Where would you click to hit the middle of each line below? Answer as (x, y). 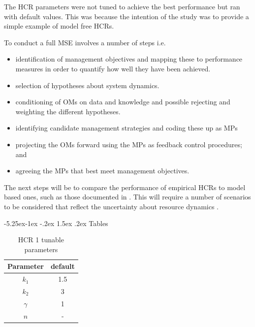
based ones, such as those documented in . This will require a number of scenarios (127, 197)
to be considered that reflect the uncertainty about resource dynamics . (111, 206)
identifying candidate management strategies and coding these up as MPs (127, 128)
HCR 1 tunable (41, 240)
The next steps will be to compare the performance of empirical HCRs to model (125, 187)
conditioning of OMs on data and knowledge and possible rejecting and (123, 102)
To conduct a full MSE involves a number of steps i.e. (85, 42)
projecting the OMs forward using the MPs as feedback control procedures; (129, 144)
